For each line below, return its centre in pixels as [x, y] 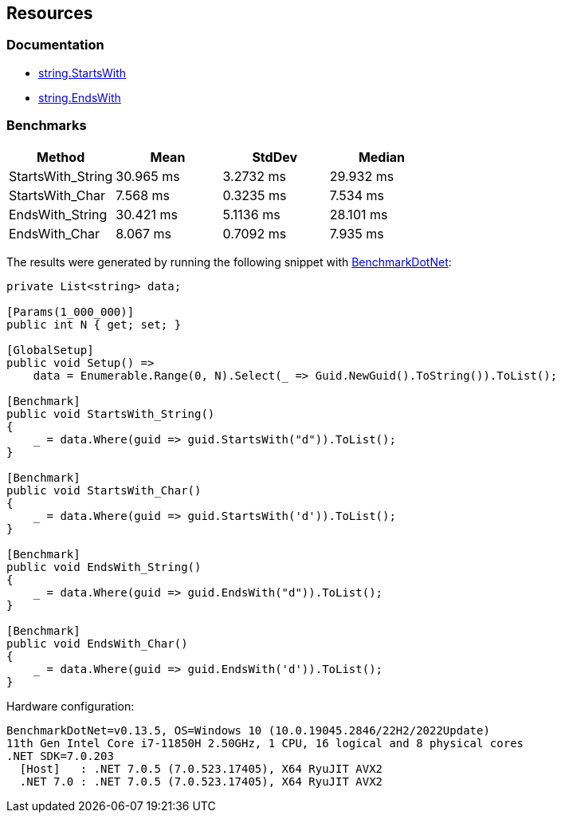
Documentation [55, 45]
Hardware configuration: [71, 706]
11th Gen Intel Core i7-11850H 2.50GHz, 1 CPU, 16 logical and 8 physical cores [265, 743]
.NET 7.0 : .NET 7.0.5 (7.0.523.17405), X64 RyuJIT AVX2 [201, 781]
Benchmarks [47, 126]
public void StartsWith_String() [111, 413]
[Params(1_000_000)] [71, 311]
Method [61, 157]
